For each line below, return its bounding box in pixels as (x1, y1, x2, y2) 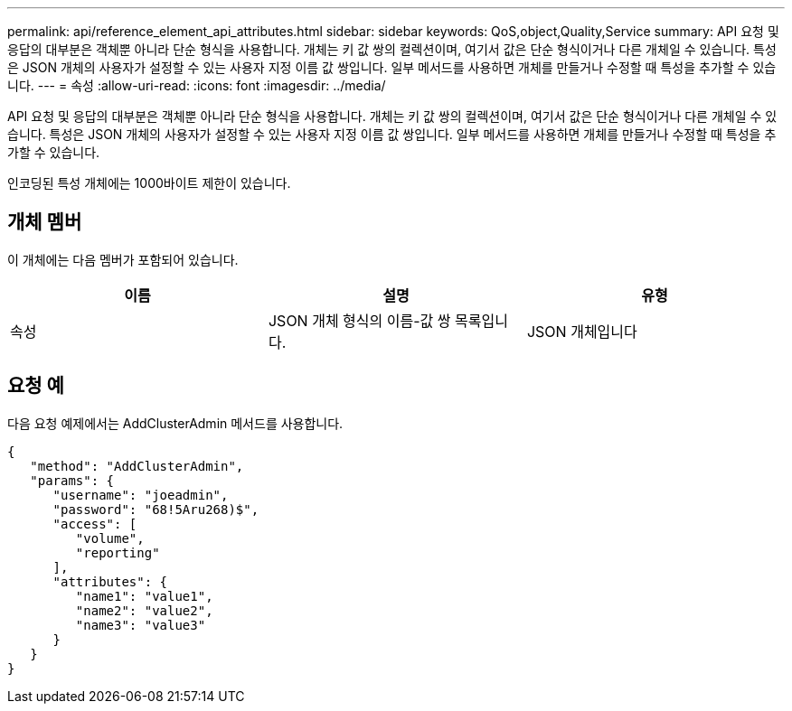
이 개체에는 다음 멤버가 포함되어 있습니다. (7, 251, 239, 267)
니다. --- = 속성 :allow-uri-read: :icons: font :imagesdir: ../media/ (7, 78, 386, 93)
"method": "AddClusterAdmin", (30, 458, 244, 473)
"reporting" (75, 545, 160, 560)
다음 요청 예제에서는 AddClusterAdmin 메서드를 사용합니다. (7, 415, 344, 431)
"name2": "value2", (75, 603, 213, 618)
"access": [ (52, 516, 137, 531)
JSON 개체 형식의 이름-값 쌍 (268, 311, 451, 330)
